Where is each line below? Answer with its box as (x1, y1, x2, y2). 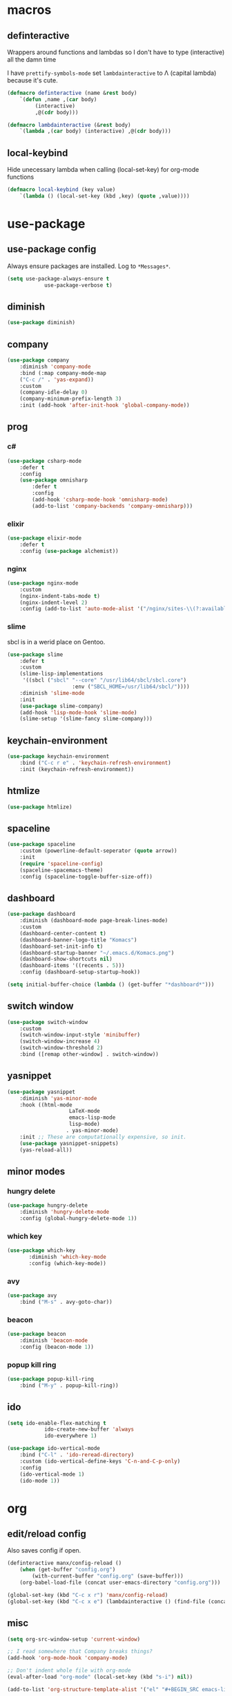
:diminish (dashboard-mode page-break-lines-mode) (19, 917, 168, 924)
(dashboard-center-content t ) (19, 930, 107, 937)
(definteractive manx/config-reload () (7, 1560, 122, 1567)
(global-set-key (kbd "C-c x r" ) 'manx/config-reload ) (7, 1591, 168, 1598)
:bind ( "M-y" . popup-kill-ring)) (19, 1381, 119, 1389)
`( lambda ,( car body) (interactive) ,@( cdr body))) (19, 127, 171, 135)
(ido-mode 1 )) (19, 1477, 60, 1484)
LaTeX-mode (68, 1108, 100, 1115)
